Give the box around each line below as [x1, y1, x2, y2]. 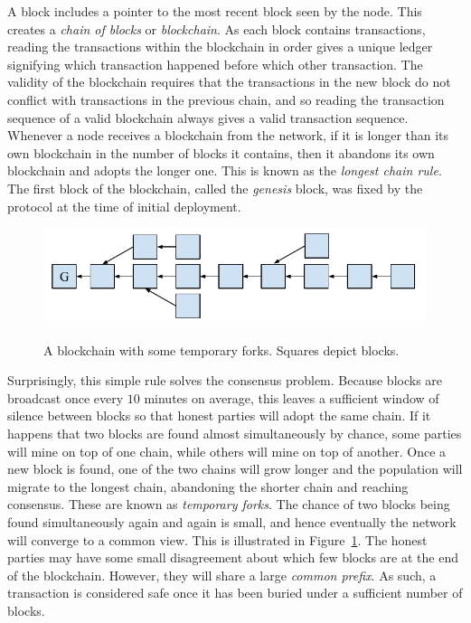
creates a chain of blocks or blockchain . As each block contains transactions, [7, 19, 426, 38]
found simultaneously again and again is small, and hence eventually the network [7, 512, 457, 531]
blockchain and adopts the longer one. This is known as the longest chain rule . [7, 161, 442, 180]
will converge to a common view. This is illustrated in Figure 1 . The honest [7, 530, 428, 549]
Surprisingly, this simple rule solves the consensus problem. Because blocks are [7, 371, 443, 390]
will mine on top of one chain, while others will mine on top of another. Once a [7, 441, 447, 460]
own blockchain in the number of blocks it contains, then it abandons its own [7, 143, 435, 162]
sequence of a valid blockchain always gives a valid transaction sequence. [7, 108, 409, 127]
